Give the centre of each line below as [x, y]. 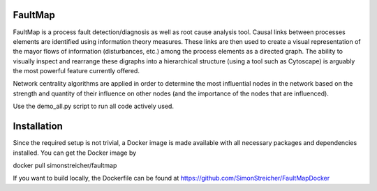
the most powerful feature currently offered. [76, 71]
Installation [38, 127]
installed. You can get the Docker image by [75, 153]
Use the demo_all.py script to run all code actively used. [94, 106]
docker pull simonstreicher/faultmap [65, 165]
